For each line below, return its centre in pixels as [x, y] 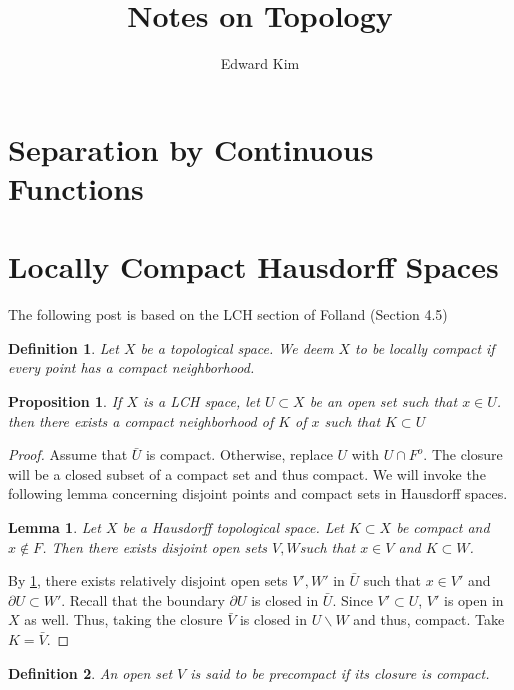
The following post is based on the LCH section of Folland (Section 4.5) [228, 314]
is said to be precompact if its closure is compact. [340, 672]
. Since [352, 599]
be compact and [443, 526]
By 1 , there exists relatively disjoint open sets [148, 580]
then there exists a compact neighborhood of [141, 420]
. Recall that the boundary [143, 599]
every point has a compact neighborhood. [131, 367]
